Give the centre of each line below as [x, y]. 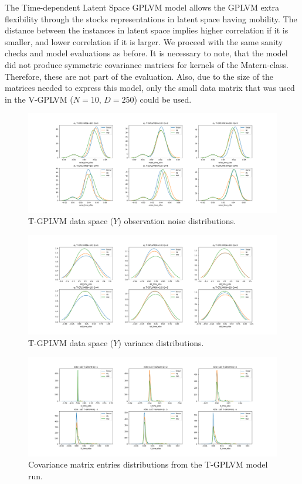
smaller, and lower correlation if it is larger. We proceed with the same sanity [144, 41]
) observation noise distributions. [177, 221]
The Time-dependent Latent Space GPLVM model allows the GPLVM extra [142, 7]
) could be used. [163, 99]
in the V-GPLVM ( [39, 99]
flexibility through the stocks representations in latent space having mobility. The [151, 18]
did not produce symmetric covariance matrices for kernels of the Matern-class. [147, 64]
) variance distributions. [161, 342]
